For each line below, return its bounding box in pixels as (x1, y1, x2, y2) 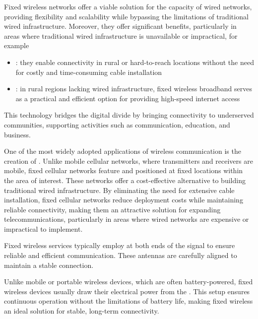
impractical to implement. (4, 223, 83, 234)
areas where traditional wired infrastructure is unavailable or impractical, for (4, 30, 238, 41)
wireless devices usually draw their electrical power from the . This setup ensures (4, 286, 250, 296)
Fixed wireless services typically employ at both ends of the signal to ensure (4, 240, 235, 251)
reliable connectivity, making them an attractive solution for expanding (4, 204, 221, 214)
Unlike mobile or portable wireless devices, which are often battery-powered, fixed (4, 276, 253, 287)
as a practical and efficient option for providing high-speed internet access (15, 93, 240, 103)
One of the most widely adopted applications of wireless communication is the (4, 146, 241, 156)
